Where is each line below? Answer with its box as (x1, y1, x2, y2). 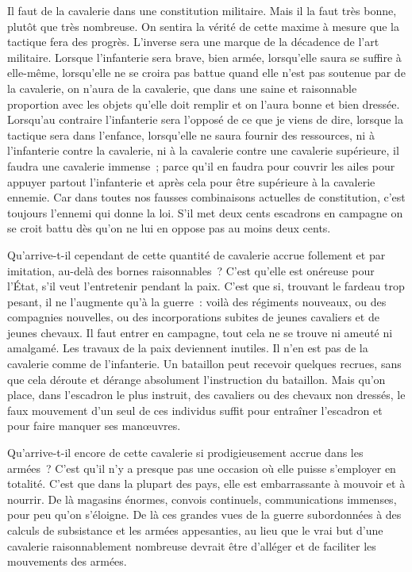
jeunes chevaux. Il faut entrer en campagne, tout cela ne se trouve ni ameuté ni (7, 324, 393, 340)
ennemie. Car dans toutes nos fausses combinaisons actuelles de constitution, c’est (7, 189, 406, 205)
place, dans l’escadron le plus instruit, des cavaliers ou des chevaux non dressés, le (7, 386, 406, 403)
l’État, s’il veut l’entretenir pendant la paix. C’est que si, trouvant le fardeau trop (7, 278, 405, 294)
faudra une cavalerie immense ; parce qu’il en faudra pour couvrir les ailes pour (7, 157, 395, 174)
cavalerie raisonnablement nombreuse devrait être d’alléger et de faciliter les (7, 537, 376, 554)
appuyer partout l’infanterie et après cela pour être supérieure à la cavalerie (7, 173, 375, 190)
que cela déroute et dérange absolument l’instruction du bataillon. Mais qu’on (7, 370, 386, 387)
